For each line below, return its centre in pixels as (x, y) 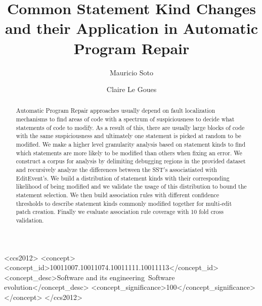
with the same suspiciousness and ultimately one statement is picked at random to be (128, 136)
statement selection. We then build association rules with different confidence (118, 195)
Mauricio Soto (131, 72)
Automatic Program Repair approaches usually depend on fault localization (116, 111)
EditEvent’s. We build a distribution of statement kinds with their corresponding (123, 178)
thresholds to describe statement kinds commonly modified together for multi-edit (124, 203)
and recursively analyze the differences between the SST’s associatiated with (116, 170)
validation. (30, 220)
